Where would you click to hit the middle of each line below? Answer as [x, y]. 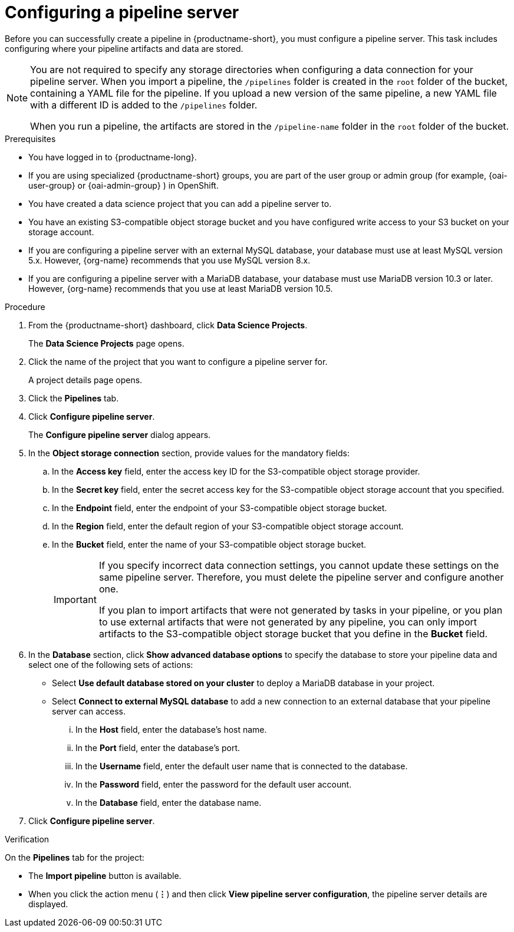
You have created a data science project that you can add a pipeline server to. [180, 203]
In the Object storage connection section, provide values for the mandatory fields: [189, 453]
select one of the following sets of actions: [111, 664]
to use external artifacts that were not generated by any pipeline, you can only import [288, 622]
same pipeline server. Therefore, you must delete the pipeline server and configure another [301, 577]
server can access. [89, 711]
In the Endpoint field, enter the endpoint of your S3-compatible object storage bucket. [220, 508]
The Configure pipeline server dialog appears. [120, 434]
